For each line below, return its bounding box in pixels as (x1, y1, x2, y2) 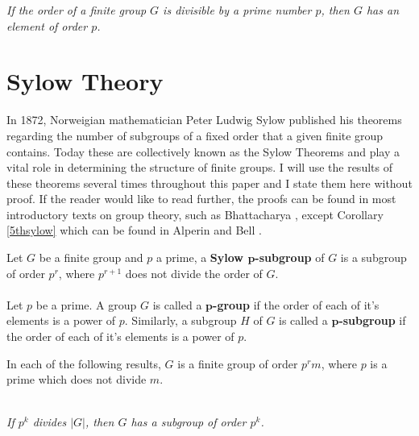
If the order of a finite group (6, 2, 147, 18)
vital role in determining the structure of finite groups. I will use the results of (6, 159, 392, 176)
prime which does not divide (6, 371, 147, 388)
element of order (6, 17, 88, 34)
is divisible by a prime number (163, 2, 312, 18)
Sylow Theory (6, 64, 164, 98)
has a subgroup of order (131, 413, 247, 430)
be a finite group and (39, 249, 143, 266)
